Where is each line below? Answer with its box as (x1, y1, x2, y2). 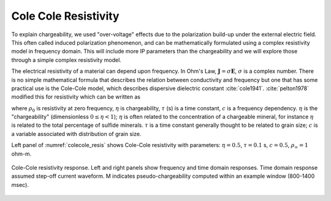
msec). (11, 181, 29, 188)
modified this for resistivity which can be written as (11, 93, 141, 100)
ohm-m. (11, 150, 32, 157)
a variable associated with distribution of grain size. (11, 130, 142, 137)
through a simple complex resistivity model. (11, 56, 122, 64)
